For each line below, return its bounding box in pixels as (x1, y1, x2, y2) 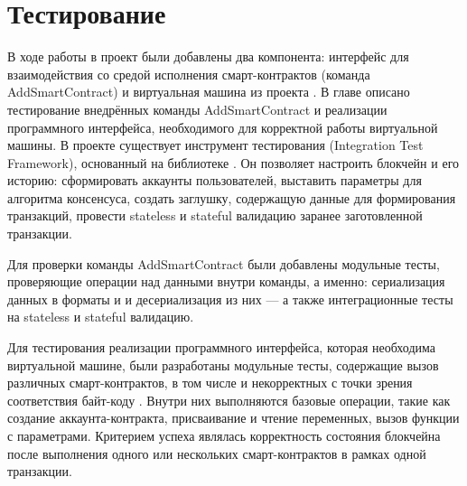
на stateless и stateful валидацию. (7, 307, 194, 326)
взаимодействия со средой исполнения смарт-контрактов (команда (7, 64, 370, 83)
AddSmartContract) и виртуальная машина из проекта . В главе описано (7, 82, 410, 101)
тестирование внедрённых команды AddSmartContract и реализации (7, 99, 388, 118)
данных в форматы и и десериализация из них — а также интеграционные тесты (7, 289, 453, 308)
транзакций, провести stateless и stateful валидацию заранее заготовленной (7, 206, 423, 225)
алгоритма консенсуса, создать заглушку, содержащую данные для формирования (7, 188, 456, 207)
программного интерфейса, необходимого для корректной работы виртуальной (7, 117, 438, 136)
